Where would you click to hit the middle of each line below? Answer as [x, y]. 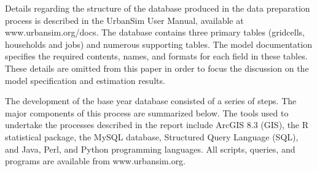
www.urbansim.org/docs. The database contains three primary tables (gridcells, [155, 32]
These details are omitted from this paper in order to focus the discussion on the [157, 68]
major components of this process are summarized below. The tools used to [147, 112]
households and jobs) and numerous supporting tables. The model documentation [158, 44]
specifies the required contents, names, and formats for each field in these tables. [156, 56]
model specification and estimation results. [85, 80]
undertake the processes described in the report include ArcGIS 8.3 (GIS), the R [157, 125]
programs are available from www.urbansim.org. [96, 161]
